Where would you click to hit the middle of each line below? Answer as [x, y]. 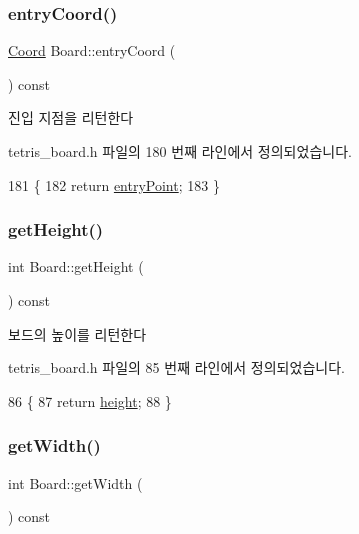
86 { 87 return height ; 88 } [90, 400]
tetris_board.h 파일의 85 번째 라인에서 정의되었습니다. [176, 367]
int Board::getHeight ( [76, 266]
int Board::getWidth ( [75, 482]
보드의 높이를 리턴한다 [77, 333]
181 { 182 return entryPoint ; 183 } [114, 184]
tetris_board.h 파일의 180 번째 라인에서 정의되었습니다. [180, 151]
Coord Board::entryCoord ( [92, 50]
